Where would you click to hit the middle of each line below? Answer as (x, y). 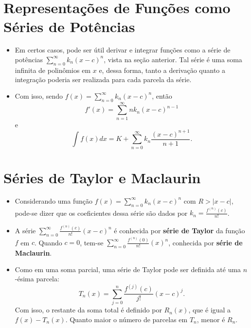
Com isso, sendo (39, 95)
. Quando (48, 242)
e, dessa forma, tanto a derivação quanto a (162, 70)
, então (162, 95)
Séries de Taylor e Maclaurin (102, 177)
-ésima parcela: (37, 279)
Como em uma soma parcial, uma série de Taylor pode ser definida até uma (128, 269)
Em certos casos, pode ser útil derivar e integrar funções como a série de (123, 50)
